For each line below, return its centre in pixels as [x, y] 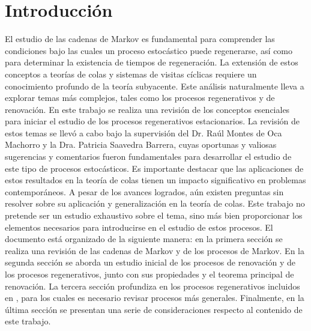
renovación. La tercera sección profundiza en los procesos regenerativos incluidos [152, 286]
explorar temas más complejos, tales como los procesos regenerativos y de [140, 98]
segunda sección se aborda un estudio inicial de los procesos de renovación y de [150, 262]
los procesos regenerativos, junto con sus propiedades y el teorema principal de [149, 274]
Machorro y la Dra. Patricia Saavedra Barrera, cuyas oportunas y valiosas [141, 144]
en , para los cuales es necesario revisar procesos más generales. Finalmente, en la [155, 298]
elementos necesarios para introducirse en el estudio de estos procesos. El [139, 227]
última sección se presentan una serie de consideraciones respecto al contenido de [154, 309]
